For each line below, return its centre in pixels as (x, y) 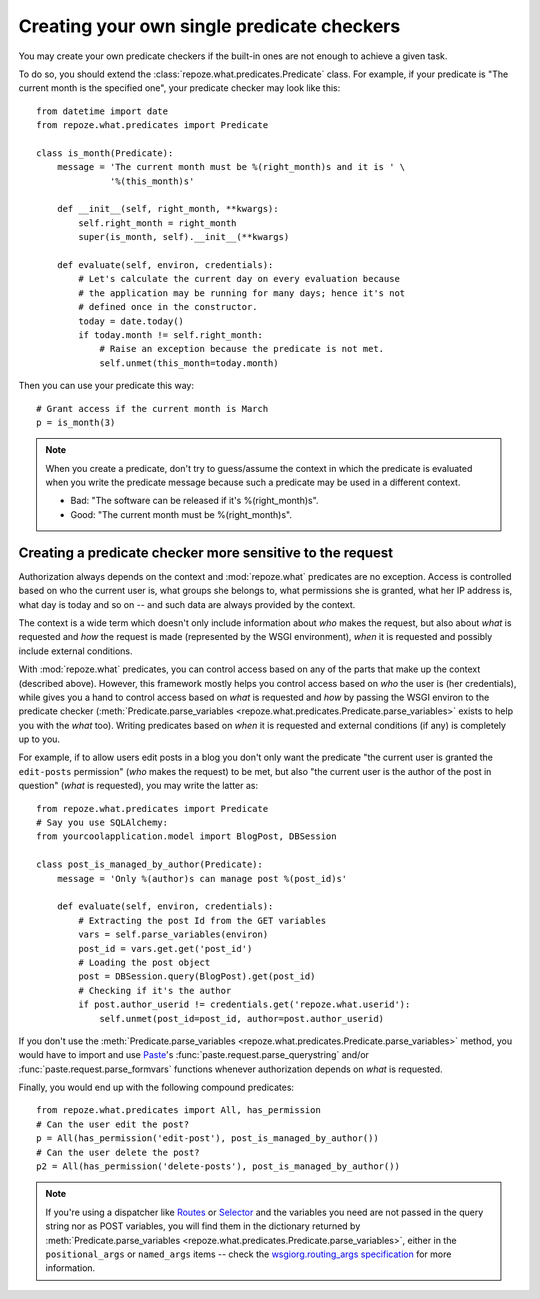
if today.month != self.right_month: (171, 334)
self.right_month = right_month (157, 223)
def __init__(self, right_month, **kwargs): (167, 209)
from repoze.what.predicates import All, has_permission (179, 1110)
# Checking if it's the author (155, 990)
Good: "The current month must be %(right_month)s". (181, 514)
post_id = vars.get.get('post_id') (165, 948)
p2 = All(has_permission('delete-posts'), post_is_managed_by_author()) (218, 1166)
